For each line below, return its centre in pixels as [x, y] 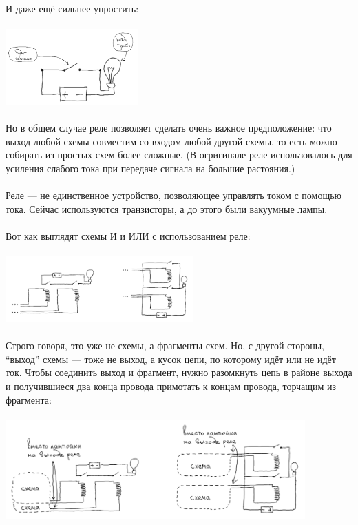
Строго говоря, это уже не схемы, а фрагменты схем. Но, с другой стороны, [165, 346]
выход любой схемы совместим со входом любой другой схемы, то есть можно [171, 141]
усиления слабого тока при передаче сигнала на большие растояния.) [150, 168]
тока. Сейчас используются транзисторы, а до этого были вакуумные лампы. [167, 208]
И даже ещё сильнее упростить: [72, 9]
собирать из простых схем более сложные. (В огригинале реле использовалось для [179, 155]
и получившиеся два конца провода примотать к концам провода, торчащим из [171, 385]
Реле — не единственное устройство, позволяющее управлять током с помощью [174, 195]
